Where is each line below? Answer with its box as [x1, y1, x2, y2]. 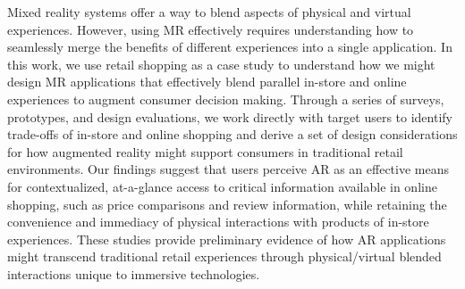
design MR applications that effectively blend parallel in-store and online [7, 72, 407, 91]
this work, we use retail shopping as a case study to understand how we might [7, 54, 435, 73]
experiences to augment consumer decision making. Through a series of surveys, [7, 89, 444, 108]
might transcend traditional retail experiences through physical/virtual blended [7, 247, 442, 266]
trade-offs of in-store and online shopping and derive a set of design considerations [7, 125, 458, 144]
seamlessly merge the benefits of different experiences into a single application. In [7, 37, 452, 56]
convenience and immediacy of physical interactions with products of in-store [7, 212, 429, 231]
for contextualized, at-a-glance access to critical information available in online [7, 177, 437, 195]
